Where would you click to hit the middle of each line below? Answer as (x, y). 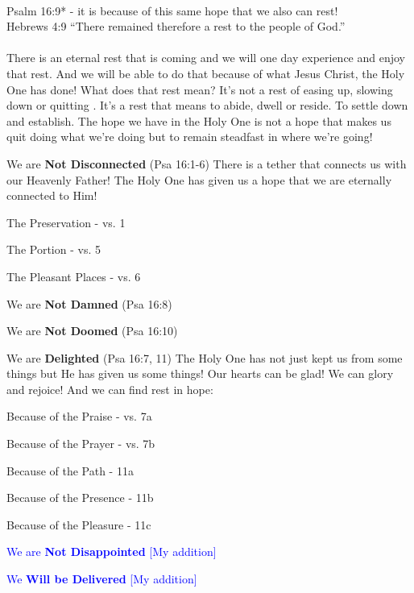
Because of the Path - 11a (70, 470)
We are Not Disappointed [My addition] (112, 552)
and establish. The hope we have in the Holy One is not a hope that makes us (199, 120)
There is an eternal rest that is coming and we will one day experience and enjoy (206, 58)
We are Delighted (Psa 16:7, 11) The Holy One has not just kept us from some (205, 357)
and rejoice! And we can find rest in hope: (110, 389)
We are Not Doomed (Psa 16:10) (92, 331)
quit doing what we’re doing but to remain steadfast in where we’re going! (190, 137)
